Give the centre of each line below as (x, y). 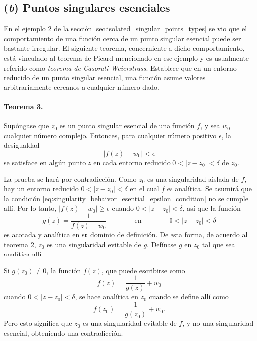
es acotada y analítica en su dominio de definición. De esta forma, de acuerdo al (126, 234)
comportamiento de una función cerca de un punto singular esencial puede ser (123, 38)
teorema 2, (20, 244)
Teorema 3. (24, 106)
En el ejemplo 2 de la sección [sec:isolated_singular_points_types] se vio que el (126, 29)
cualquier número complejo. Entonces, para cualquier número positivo (110, 135)
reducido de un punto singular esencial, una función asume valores (105, 77)
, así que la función (212, 208)
